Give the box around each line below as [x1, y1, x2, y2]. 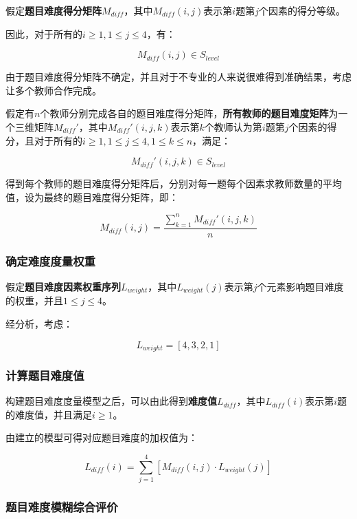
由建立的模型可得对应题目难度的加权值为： [5, 430, 198, 445]
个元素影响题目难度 [257, 279, 344, 293]
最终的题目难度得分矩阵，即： [43, 189, 178, 204]
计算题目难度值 [5, 366, 84, 383]
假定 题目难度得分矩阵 [5, 3, 102, 17]
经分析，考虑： [5, 316, 73, 330]
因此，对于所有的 [5, 26, 82, 41]
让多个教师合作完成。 [5, 83, 102, 97]
